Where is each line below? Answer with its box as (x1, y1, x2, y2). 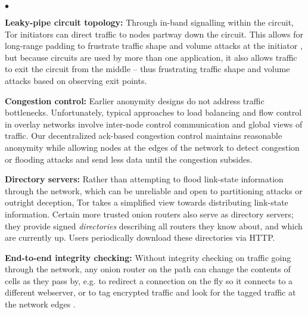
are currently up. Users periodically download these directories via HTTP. (5, 231, 275, 244)
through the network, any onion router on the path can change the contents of (5, 263, 291, 275)
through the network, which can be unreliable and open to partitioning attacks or (5, 184, 303, 197)
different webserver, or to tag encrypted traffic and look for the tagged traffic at (5, 286, 296, 299)
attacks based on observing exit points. (5, 74, 147, 86)
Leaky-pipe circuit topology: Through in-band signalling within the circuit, (5, 16, 294, 28)
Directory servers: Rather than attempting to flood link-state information (5, 173, 284, 185)
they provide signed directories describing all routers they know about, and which (5, 219, 303, 232)
